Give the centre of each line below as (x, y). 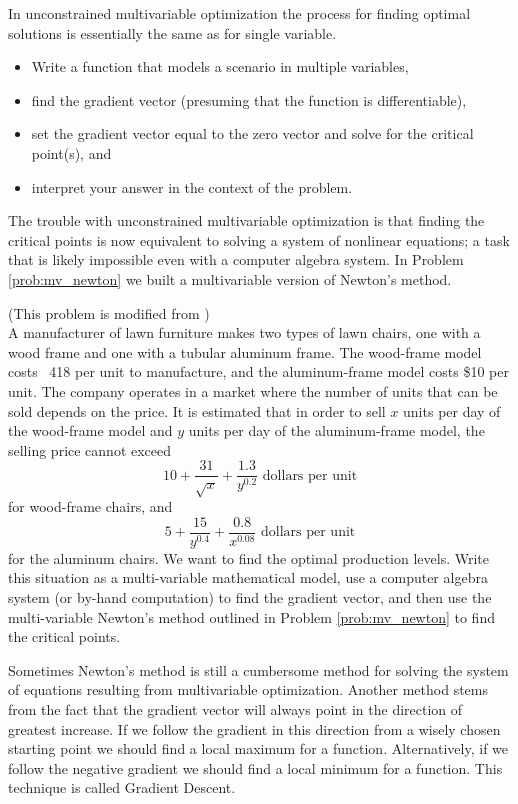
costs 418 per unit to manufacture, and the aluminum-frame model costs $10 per (258, 371)
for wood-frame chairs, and (90, 506)
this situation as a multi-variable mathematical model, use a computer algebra (248, 577)
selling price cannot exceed (90, 449)
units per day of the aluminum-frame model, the (336, 430)
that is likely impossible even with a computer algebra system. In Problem (236, 259)
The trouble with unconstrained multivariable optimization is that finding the (246, 220)
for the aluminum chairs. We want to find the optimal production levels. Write (249, 557)
